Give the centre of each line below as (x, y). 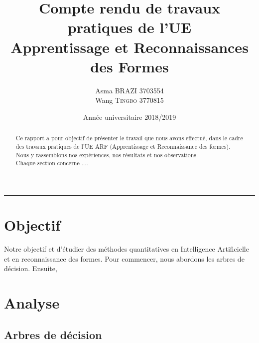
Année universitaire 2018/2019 (129, 117)
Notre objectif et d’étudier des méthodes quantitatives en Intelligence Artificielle (127, 249)
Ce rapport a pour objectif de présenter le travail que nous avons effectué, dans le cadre (129, 138)
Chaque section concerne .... (52, 163)
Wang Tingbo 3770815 (129, 100)
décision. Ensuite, (31, 268)
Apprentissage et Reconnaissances (129, 47)
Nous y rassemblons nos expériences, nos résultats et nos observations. (107, 155)
